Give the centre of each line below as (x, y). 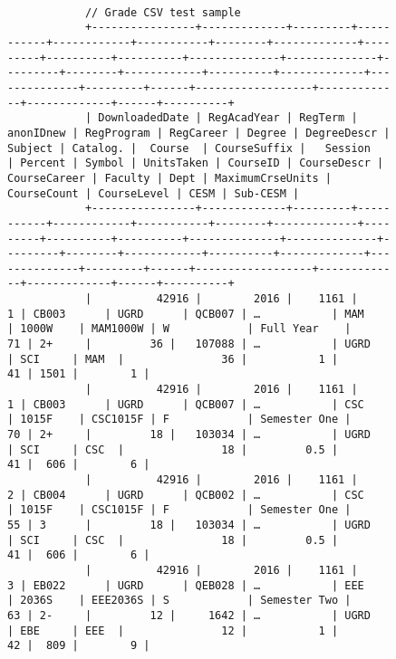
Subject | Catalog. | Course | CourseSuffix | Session (189, 148)
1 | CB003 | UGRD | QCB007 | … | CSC (186, 404)
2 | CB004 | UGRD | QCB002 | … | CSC (186, 495)
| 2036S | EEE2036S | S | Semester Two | (179, 601)
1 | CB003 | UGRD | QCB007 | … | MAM (186, 314)
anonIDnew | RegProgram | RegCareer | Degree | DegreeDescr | (199, 133)
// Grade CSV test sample (163, 12)
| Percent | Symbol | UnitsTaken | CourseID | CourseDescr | (196, 163)
